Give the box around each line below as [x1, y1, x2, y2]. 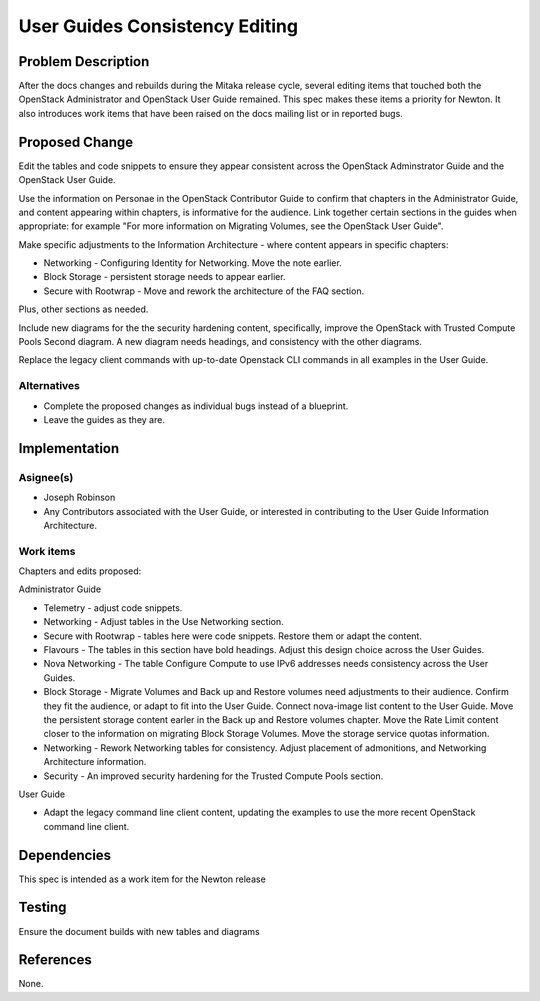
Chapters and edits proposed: [18, 565, 142, 577]
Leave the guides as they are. [43, 413, 165, 425]
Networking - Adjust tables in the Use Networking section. [43, 616, 284, 628]
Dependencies [18, 846, 112, 864]
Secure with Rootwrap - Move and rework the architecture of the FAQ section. [43, 285, 365, 297]
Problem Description [18, 53, 150, 70]
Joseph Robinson [43, 491, 116, 504]
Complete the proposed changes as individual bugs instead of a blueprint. [43, 400, 349, 412]
